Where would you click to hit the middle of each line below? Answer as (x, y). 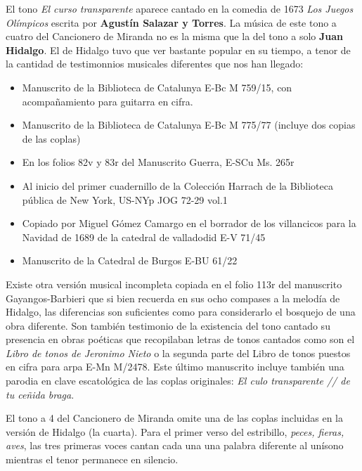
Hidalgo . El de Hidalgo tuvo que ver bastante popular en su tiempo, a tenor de (178, 50)
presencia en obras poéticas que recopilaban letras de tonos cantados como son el (180, 339)
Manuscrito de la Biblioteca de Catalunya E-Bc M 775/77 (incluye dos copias (189, 125)
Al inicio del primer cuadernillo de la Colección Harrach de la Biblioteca (177, 185)
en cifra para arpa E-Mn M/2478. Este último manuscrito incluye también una (175, 367)
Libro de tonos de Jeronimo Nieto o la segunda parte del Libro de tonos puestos (178, 353)
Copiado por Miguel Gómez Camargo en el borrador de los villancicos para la (189, 223)
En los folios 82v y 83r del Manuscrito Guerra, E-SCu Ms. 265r (158, 162)
